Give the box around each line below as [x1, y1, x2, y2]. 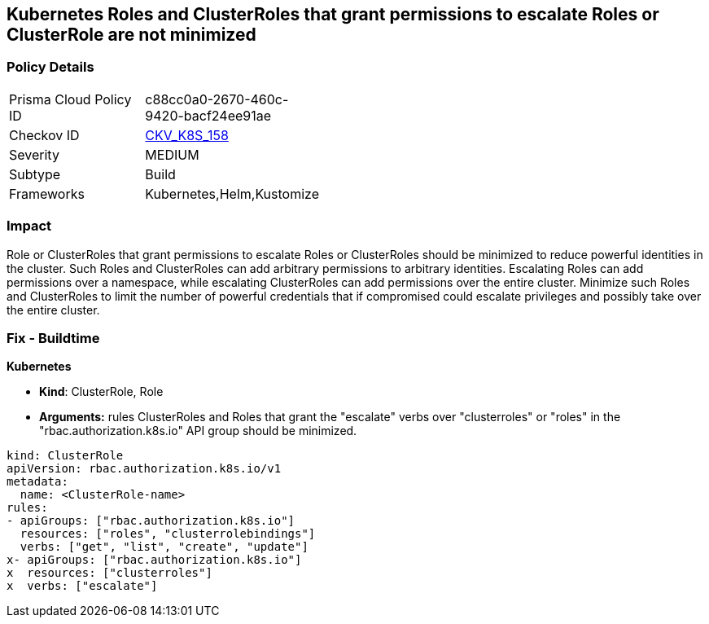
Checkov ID [9, 126, 80, 143]
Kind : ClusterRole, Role [39, 385, 164, 399]
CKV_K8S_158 [145, 126, 229, 143]
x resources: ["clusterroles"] [7, 566, 212, 580]
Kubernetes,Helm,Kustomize [145, 185, 319, 202]
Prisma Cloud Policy [9, 90, 132, 108]
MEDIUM [145, 146, 199, 163]
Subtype [9, 165, 61, 182]
